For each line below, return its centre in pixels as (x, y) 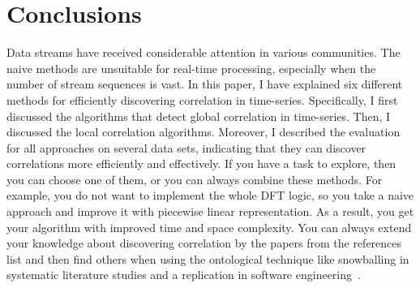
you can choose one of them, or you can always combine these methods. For (195, 179)
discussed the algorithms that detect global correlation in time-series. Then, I (199, 116)
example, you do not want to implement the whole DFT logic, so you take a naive (210, 195)
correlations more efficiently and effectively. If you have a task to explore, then (201, 163)
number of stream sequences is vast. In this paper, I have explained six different (205, 84)
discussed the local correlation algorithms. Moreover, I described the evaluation (204, 132)
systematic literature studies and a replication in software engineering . (184, 275)
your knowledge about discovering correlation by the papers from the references (204, 243)
